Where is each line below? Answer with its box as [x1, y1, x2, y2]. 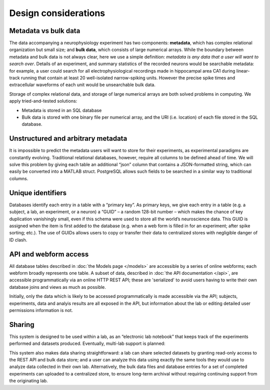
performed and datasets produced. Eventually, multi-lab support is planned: [9, 340, 165, 346]
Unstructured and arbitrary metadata [9, 134, 127, 143]
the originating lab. [9, 378, 48, 384]
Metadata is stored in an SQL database [21, 107, 102, 113]
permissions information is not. [9, 307, 73, 313]
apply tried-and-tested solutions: [9, 98, 77, 104]
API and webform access [9, 250, 89, 258]
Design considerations [9, 8, 105, 19]
